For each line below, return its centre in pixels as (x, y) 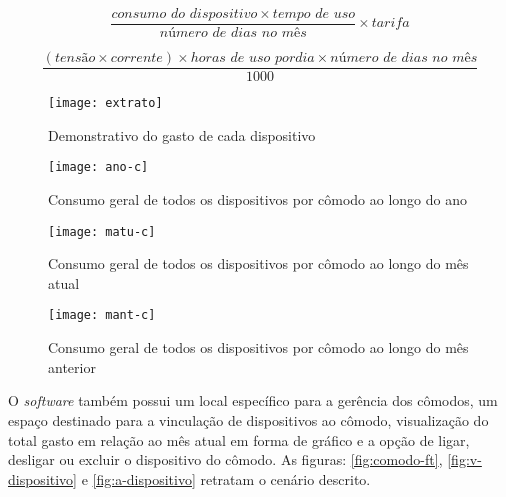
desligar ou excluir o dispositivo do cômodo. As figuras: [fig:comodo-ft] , (225, 459)
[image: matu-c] (102, 231)
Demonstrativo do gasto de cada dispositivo (182, 134)
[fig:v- (464, 459)
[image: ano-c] (98, 167)
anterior (72, 366)
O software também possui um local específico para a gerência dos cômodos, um (253, 400)
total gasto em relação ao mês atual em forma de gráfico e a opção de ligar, (239, 439)
